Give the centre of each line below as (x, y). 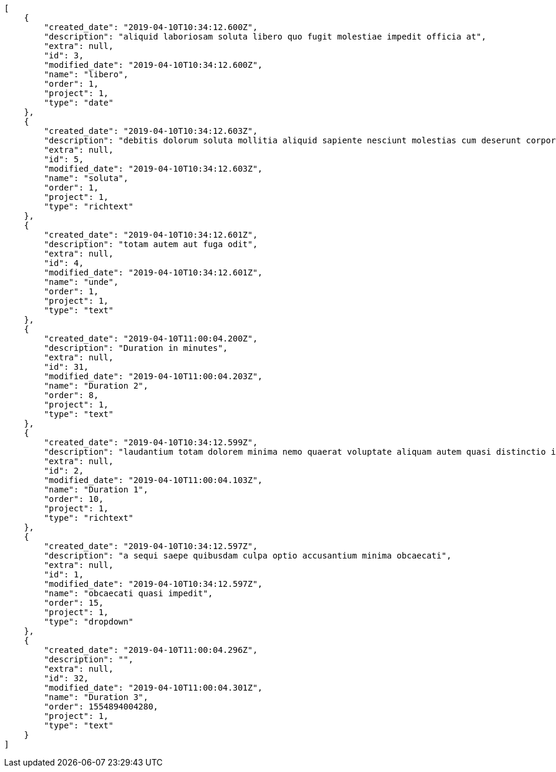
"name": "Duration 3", (96, 697)
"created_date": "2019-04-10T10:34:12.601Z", (151, 235)
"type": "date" (79, 103)
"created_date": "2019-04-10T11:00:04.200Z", (151, 339)
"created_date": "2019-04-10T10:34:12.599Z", (151, 442)
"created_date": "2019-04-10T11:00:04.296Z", (151, 650)
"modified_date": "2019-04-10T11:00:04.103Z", (153, 480)
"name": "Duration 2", (96, 386)
